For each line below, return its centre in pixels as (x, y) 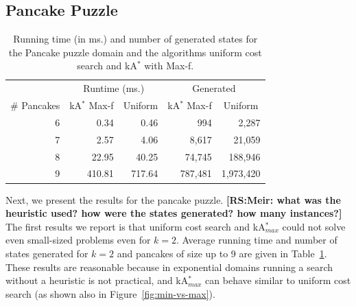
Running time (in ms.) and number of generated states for (135, 39)
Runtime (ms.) (114, 88)
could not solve (314, 226)
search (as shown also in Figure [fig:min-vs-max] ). (110, 293)
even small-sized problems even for (78, 240)
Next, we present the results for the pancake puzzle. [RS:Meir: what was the (173, 199)
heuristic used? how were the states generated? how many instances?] (174, 213)
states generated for (47, 253)
